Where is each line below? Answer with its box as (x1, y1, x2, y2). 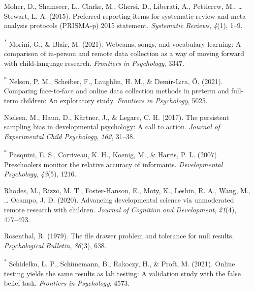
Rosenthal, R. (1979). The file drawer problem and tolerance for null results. (4, 231, 234, 241)
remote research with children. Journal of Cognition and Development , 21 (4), (4, 204, 237, 215)
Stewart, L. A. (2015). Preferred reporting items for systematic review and (4, 10, 229, 21)
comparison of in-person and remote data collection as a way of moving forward (4, 48, 245, 58)
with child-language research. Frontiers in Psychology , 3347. (4, 58, 185, 68)
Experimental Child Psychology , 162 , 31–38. (4, 131, 135, 141)
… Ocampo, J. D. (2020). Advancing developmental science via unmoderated (4, 195, 234, 205)
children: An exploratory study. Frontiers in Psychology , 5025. (20, 95, 208, 106)
